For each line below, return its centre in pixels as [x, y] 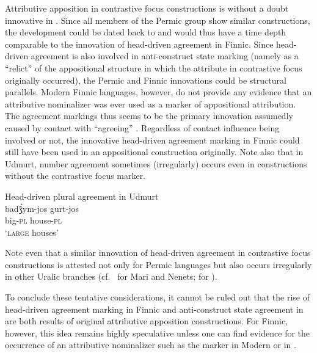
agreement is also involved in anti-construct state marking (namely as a [165, 56]
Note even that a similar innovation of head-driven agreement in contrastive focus [158, 253]
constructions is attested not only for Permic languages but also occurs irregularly [158, 264]
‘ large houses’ [32, 232]
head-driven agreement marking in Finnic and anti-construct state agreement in [154, 309]
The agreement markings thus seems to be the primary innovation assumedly [149, 116]
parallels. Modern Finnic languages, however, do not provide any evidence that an [158, 92]
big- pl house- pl [34, 220]
